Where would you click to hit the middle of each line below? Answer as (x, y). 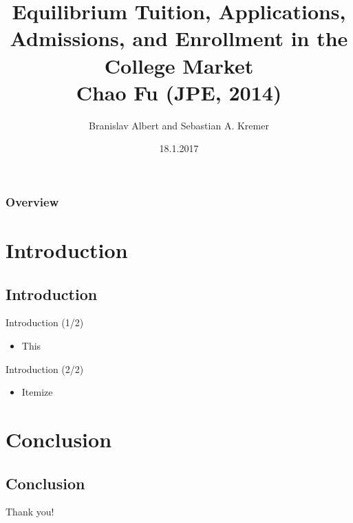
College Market (179, 65)
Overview (32, 201)
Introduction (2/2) (45, 369)
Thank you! (30, 512)
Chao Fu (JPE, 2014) (179, 92)
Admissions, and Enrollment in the (179, 38)
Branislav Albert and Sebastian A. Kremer (179, 125)
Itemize (37, 392)
